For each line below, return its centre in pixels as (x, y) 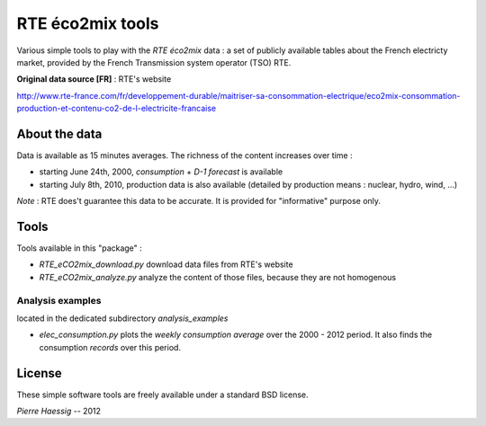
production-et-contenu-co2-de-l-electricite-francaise (116, 109)
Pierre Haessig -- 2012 (59, 411)
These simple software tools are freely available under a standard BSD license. (163, 395)
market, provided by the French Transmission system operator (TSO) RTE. (154, 62)
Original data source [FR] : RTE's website (94, 79)
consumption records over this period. (110, 347)
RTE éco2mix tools (88, 23)
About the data (59, 133)
